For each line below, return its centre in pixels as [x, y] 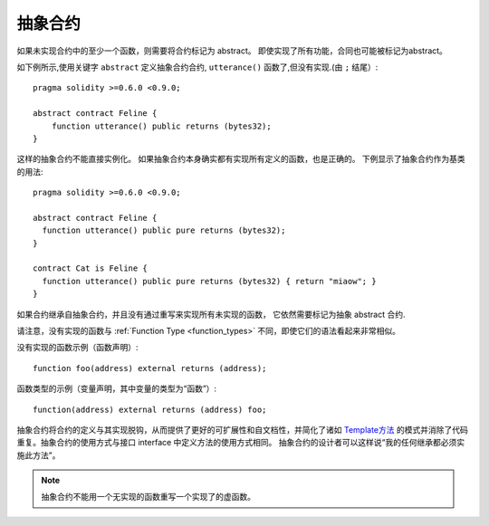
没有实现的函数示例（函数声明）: [78, 348]
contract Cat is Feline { [91, 268]
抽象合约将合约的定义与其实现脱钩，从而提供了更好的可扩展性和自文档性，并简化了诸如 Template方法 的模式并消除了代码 [242, 429]
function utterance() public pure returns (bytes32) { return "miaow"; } [209, 281]
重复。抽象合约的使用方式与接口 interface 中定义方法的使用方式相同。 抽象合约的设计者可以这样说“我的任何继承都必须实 [241, 443]
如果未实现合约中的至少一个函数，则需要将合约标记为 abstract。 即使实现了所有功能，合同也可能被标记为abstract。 [232, 51]
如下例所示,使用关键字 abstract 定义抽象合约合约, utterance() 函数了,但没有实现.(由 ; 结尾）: [197, 67]
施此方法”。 [38, 455]
